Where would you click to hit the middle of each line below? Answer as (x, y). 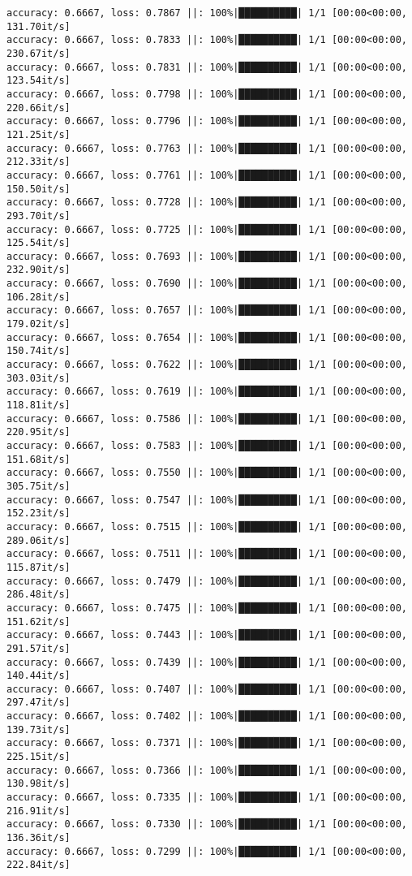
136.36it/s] (39, 838)
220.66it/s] (39, 108)
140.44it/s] (39, 676)
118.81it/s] (39, 406)
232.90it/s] (39, 270)
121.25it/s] (39, 134)
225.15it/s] (39, 757)
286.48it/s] (39, 595)
